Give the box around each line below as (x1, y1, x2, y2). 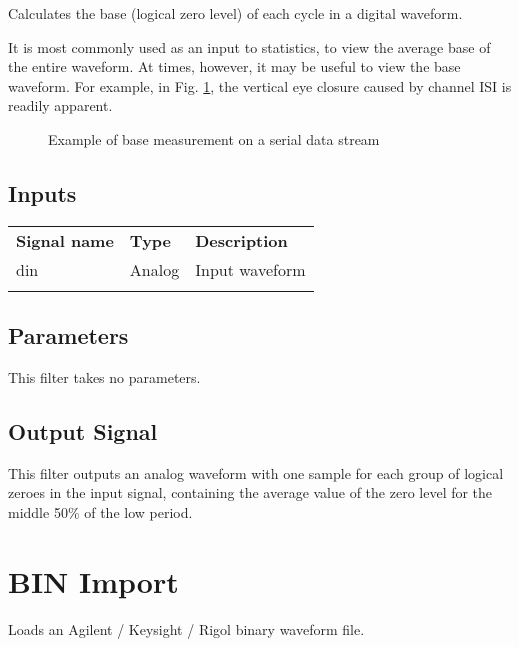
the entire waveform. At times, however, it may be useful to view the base (8, 56, 461, 77)
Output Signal (8, 415, 158, 446)
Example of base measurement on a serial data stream (48, 128, 380, 149)
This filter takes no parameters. (8, 366, 201, 387)
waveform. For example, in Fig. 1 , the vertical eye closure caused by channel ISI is (8, 75, 512, 96)
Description (195, 228, 288, 252)
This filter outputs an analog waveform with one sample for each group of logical (8, 462, 504, 483)
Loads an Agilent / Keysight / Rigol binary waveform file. (8, 618, 365, 639)
